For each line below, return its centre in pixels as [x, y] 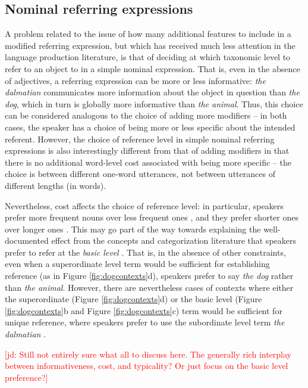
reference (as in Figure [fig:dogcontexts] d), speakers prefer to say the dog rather [149, 276]
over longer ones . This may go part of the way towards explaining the [133, 229]
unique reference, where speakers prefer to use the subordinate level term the [145, 322]
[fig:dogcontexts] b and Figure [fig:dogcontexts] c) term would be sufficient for [144, 310]
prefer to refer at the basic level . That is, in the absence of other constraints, [145, 252]
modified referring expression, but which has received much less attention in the [150, 45]
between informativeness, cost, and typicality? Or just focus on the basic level [147, 366]
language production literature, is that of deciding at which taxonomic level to [148, 57]
